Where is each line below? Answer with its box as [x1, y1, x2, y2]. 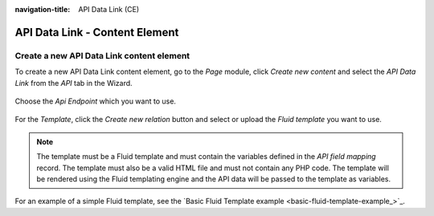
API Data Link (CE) [78, 5, 140, 14]
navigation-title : [14, 5, 71, 14]
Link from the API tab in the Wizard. [14, 78, 133, 88]
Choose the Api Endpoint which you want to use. [14, 96, 177, 106]
